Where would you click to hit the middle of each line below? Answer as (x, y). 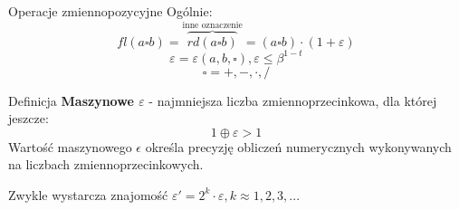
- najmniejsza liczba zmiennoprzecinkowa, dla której (293, 100)
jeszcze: (29, 118)
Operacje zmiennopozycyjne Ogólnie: (110, 11)
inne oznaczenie (212, 26)
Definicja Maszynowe (71, 100)
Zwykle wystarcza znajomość (88, 194)
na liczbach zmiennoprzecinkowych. (106, 164)
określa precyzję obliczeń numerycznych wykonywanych (298, 146)
